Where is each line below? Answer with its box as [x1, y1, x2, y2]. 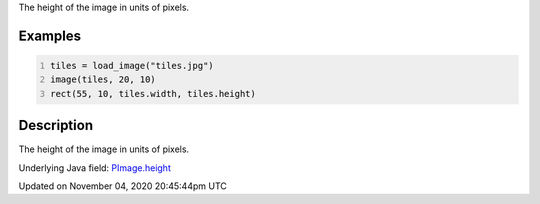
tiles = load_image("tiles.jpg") [50, 60, 214, 71]
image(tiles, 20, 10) [50, 74, 157, 85]
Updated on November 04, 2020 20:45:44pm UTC [18, 180, 227, 192]
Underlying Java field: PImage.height [18, 161, 172, 174]
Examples [18, 27, 82, 44]
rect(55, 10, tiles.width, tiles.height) [50, 88, 257, 99]
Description [18, 117, 94, 134]
